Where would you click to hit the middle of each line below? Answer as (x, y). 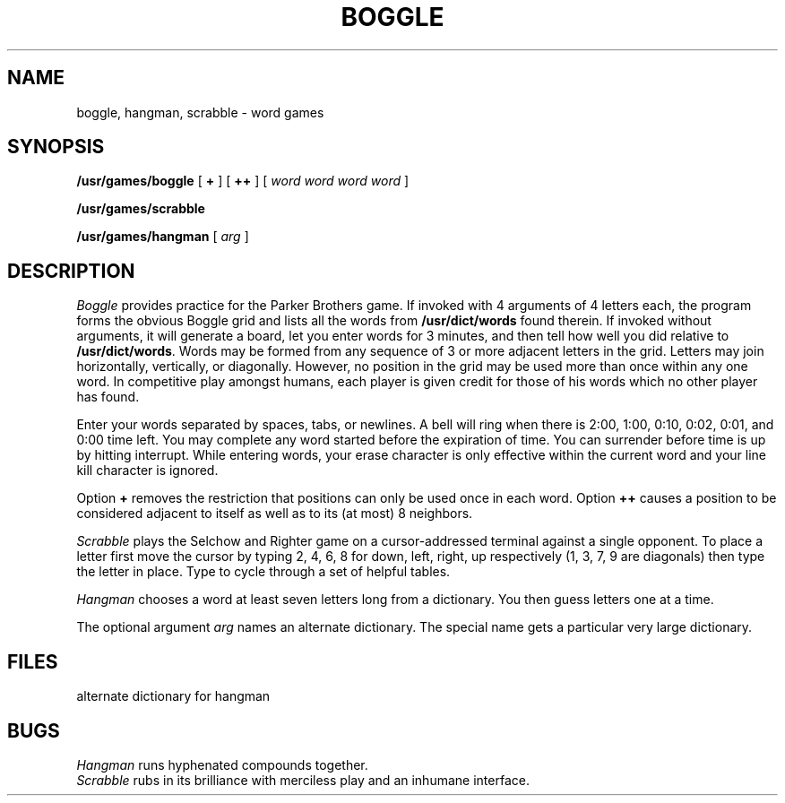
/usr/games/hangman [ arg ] (163, 237)
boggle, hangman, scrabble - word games (200, 112)
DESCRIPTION (71, 271)
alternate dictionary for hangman (173, 696)
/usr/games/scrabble (141, 209)
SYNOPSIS (56, 147)
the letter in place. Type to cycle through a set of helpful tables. (263, 572)
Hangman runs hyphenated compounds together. (222, 764)
